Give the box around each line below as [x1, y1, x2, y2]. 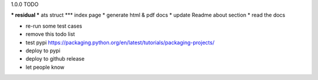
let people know [25, 64, 65, 71]
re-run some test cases [25, 22, 82, 29]
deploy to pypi [25, 47, 61, 54]
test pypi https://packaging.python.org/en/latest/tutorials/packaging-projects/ [25, 39, 215, 46]
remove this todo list [25, 31, 75, 38]
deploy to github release [25, 55, 85, 62]
